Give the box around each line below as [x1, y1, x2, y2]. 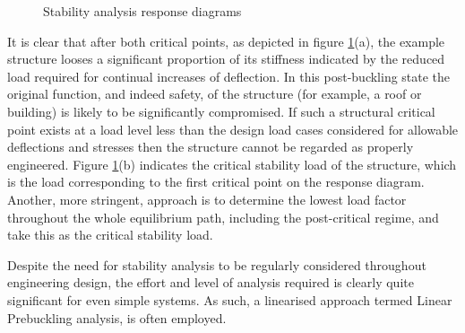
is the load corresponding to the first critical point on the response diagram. [7, 172, 425, 191]
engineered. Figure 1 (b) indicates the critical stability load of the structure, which [7, 154, 457, 173]
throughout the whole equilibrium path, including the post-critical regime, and [7, 207, 439, 226]
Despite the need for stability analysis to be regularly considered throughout [7, 255, 426, 274]
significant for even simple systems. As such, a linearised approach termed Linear [7, 290, 452, 309]
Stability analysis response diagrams [43, 2, 242, 20]
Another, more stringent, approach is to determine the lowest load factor [7, 189, 407, 208]
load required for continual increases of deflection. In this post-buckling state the [7, 66, 451, 85]
